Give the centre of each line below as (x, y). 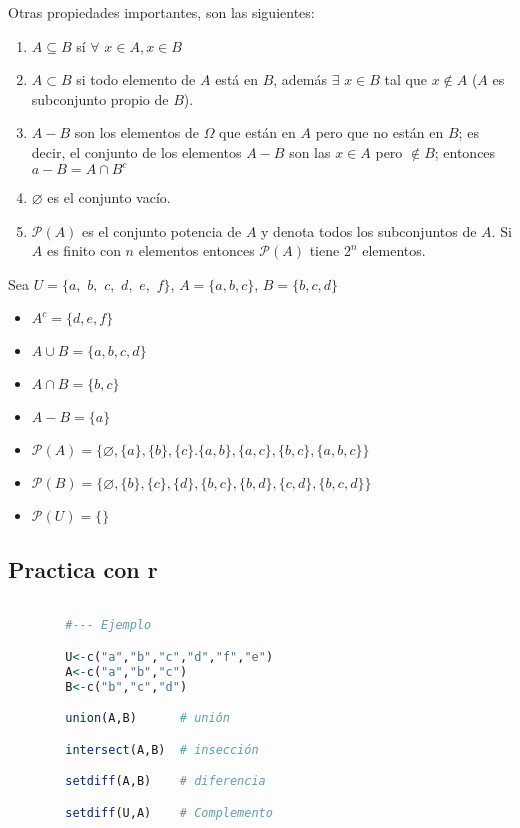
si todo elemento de (136, 79)
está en (236, 79)
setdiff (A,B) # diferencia (165, 781)
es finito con (83, 250)
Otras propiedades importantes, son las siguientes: (161, 12)
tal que (405, 79)
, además (300, 79)
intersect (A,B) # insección (162, 749)
